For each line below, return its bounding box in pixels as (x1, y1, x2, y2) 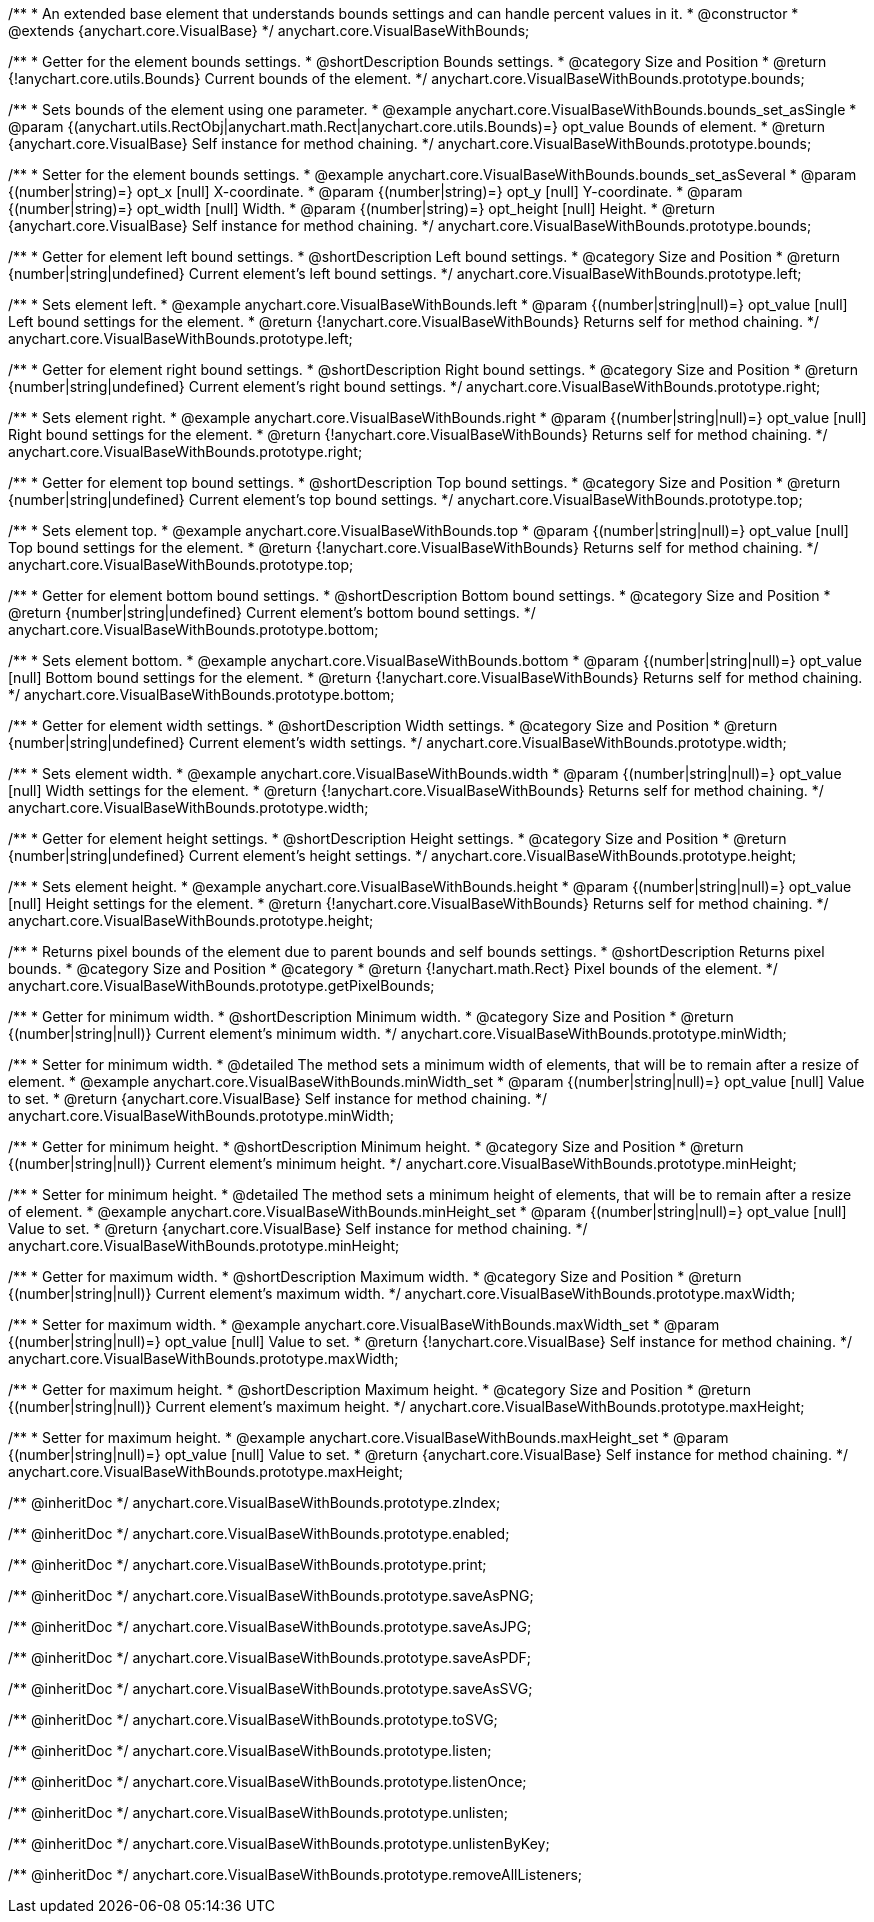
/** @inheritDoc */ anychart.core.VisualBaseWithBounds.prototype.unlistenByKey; (8, 1835, 550, 1852)
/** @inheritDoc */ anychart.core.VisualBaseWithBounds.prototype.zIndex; (8, 1494, 501, 1511)
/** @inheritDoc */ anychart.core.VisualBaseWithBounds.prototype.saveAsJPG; (8, 1618, 532, 1635)
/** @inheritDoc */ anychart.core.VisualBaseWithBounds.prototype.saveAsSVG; (8, 1680, 533, 1697)
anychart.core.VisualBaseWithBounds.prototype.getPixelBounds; (8, 977, 435, 994)
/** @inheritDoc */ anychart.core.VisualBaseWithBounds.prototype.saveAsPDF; (8, 1649, 532, 1666)
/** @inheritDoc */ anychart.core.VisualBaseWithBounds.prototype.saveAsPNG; (8, 1587, 534, 1604)
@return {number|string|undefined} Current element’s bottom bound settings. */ (8, 604, 536, 621)
